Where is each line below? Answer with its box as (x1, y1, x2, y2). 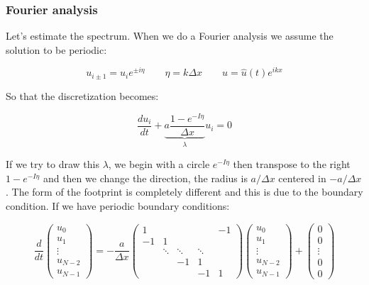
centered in (278, 170, 326, 185)
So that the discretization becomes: (6, 88, 159, 103)
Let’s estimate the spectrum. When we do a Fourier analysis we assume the (6, 28, 334, 43)
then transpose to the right (233, 157, 351, 172)
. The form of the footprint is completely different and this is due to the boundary (6, 184, 363, 199)
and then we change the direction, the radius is (43, 170, 248, 185)
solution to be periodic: (6, 42, 107, 57)
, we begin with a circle (108, 157, 210, 172)
